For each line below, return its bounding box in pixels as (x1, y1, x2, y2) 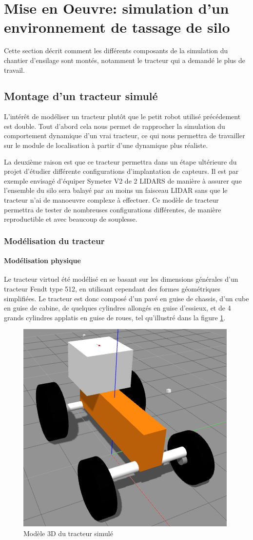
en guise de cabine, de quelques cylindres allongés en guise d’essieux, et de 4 (4, 303, 231, 313)
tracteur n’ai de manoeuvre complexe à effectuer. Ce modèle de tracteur (4, 195, 219, 205)
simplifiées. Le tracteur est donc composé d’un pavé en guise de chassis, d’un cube (4, 293, 249, 303)
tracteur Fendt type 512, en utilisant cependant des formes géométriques (4, 284, 220, 294)
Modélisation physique (4, 255, 81, 266)
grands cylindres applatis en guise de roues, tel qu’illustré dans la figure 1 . (4, 312, 226, 322)
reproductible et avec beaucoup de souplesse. (4, 214, 137, 224)
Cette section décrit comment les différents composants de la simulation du (4, 45, 228, 56)
